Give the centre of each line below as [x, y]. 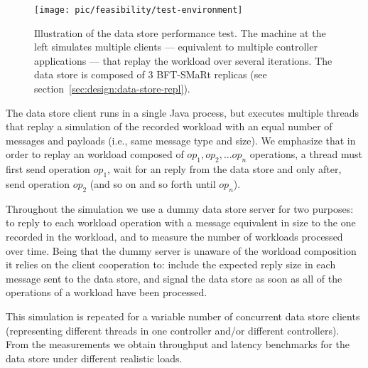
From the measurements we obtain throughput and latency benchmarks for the [178, 344]
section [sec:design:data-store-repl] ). [112, 89]
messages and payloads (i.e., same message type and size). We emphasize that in [181, 140]
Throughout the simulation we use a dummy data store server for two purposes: [180, 208]
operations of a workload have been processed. [107, 292]
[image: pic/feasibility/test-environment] [139, 10]
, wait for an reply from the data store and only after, [224, 169]
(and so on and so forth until [153, 184]
